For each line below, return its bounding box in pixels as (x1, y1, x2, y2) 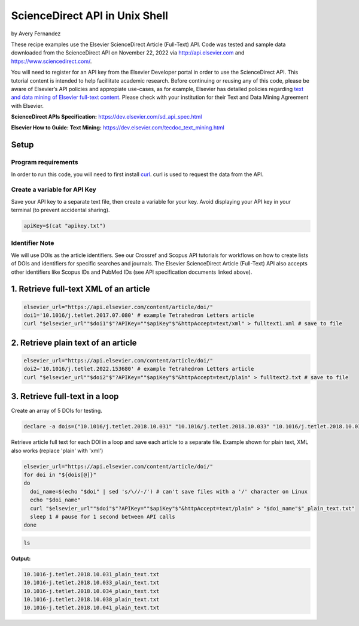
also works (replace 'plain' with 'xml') (11, 447, 104, 454)
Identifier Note (11, 239, 54, 247)
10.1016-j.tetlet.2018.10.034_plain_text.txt (23, 588, 160, 594)
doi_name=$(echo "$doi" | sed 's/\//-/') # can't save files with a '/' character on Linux (30, 488, 308, 495)
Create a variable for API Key (11, 186, 97, 194)
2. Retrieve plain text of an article (11, 337, 137, 347)
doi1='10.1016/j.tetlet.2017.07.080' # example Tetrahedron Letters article (23, 312, 254, 319)
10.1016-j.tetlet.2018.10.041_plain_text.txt (23, 604, 160, 611)
